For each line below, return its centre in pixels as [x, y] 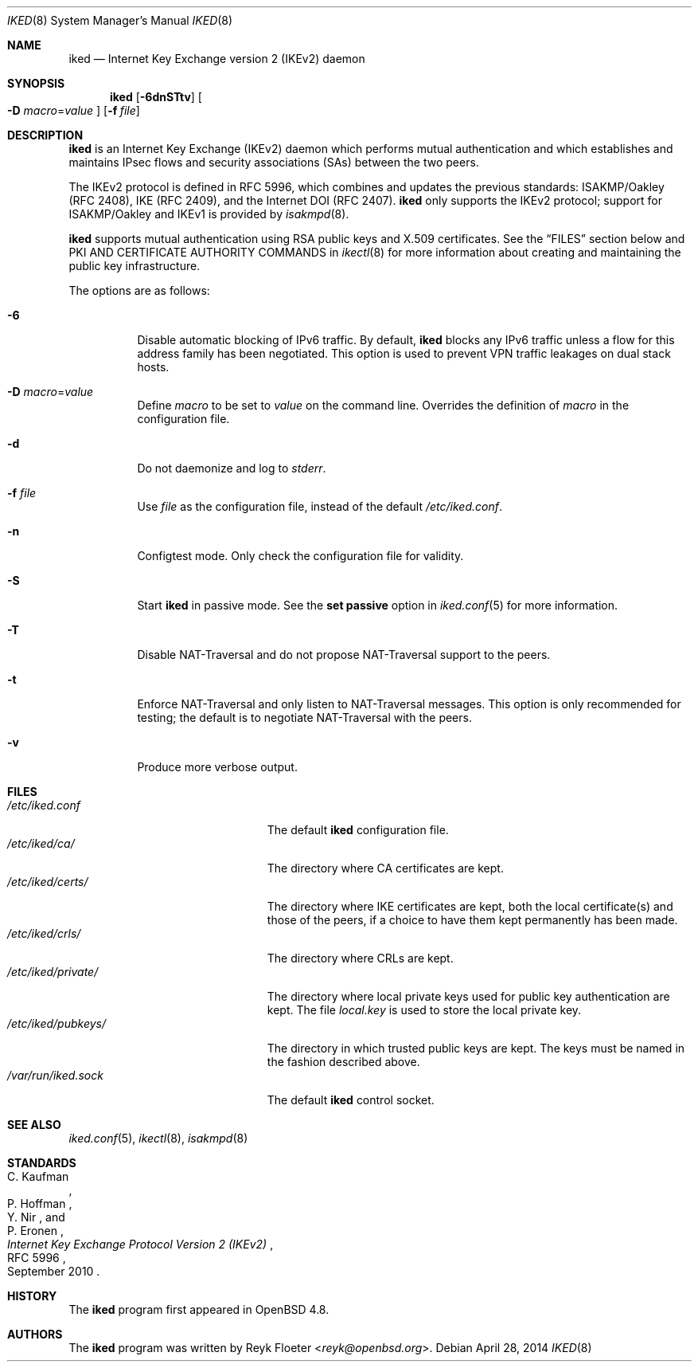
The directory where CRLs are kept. [360, 958]
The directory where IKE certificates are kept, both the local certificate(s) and [470, 906]
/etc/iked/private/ [53, 972]
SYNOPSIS [36, 83]
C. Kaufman [38, 1176]
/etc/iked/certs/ [48, 882]
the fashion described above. [343, 1062]
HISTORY [32, 1296]
